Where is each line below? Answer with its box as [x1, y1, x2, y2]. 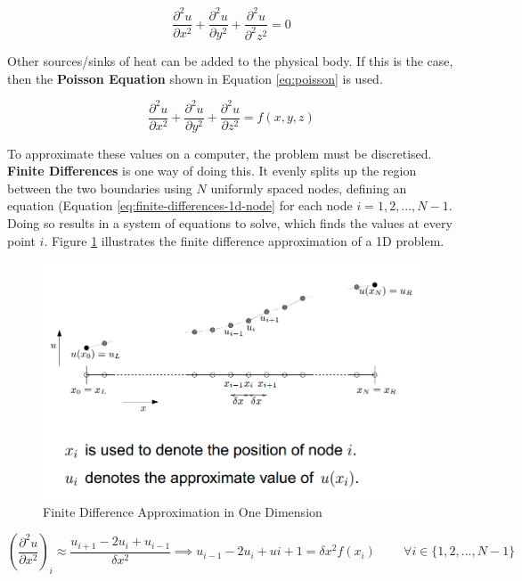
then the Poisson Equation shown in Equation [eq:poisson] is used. [7, 69, 383, 87]
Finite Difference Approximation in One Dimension [43, 502, 322, 520]
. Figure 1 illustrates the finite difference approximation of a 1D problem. [44, 231, 445, 250]
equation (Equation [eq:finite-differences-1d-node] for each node [7, 196, 353, 215]
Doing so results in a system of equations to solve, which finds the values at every [7, 214, 453, 233]
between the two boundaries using [7, 178, 192, 197]
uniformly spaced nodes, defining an [210, 178, 407, 197]
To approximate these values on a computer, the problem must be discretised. [7, 143, 432, 162]
